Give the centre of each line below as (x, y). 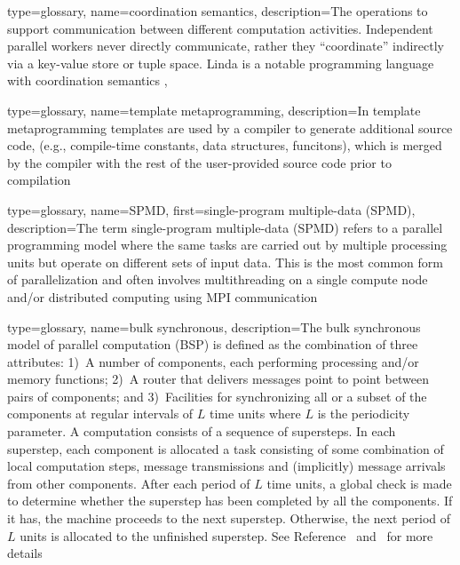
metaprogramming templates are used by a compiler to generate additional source (230, 127)
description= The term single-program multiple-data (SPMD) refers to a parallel (225, 227)
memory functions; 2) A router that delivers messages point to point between (218, 379)
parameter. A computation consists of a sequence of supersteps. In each (202, 431)
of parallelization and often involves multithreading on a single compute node (218, 279)
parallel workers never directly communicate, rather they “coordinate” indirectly (226, 46)
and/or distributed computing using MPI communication (163, 296)
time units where (255, 414)
